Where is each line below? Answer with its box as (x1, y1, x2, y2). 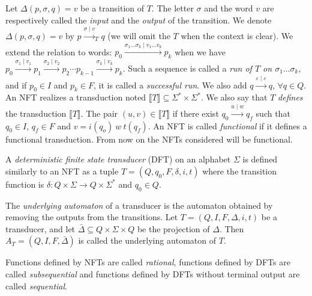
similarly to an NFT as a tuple (5, 164, 119, 177)
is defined (242, 153, 278, 165)
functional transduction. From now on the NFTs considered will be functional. (5, 132, 293, 145)
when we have (175, 45, 226, 58)
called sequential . (5, 279, 67, 292)
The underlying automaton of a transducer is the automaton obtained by (5, 199, 273, 211)
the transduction (5, 106, 67, 119)
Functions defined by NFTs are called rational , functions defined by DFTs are (5, 256, 290, 268)
